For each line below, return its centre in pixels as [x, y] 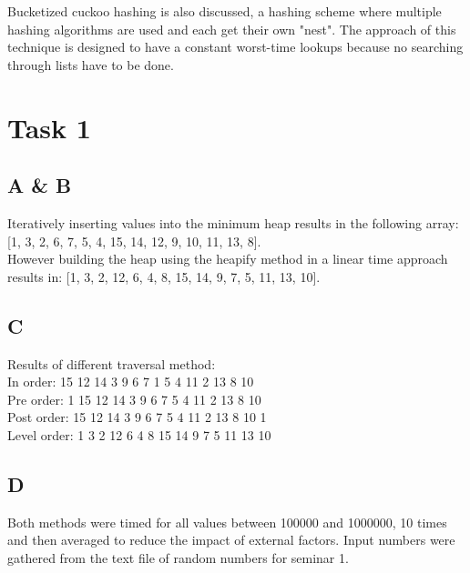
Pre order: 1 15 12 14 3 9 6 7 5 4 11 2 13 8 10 [134, 399]
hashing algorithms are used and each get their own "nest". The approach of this [232, 29]
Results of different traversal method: [112, 363]
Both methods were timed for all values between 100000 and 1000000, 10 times [227, 522]
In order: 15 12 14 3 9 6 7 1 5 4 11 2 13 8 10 [131, 382]
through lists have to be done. [91, 64]
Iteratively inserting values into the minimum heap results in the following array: [233, 222]
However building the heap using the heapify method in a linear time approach [228, 259]
